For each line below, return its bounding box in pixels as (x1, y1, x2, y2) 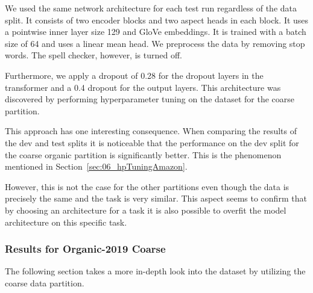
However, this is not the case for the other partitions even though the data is (5, 180, 289, 193)
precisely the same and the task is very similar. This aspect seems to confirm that (5, 192, 307, 205)
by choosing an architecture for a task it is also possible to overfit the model (5, 203, 286, 216)
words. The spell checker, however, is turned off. (5, 49, 182, 61)
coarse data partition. (5, 276, 84, 289)
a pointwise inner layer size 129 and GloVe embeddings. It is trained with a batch (5, 25, 306, 38)
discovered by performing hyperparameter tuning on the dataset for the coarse (5, 93, 295, 105)
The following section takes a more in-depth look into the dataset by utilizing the (5, 265, 306, 277)
